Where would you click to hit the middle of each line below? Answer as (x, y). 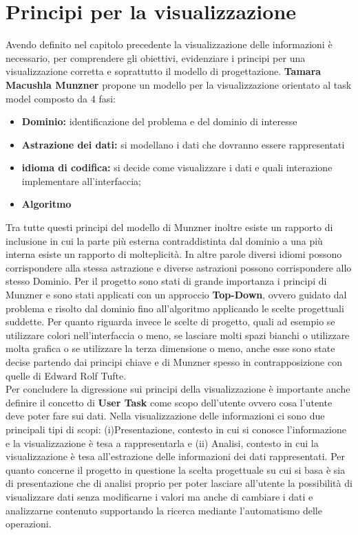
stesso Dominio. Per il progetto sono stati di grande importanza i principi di (166, 281)
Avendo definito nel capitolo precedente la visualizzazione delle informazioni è (169, 44)
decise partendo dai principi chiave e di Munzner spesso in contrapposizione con (174, 362)
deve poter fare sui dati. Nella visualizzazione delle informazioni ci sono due (165, 416)
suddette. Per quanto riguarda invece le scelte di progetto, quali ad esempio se (170, 321)
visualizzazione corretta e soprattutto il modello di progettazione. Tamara (164, 71)
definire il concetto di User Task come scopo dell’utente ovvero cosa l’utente (169, 402)
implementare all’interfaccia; (81, 181)
